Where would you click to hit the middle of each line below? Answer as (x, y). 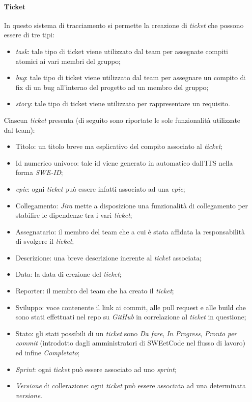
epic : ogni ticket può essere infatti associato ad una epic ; (100, 188)
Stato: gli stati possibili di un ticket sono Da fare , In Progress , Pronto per (126, 333)
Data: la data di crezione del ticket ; (69, 274)
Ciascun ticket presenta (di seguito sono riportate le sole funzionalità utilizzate (122, 120)
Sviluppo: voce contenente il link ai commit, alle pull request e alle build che (131, 307)
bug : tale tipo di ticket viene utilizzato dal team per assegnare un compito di (131, 77)
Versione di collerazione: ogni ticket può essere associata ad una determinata (131, 386)
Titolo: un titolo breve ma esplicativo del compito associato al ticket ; (119, 146)
